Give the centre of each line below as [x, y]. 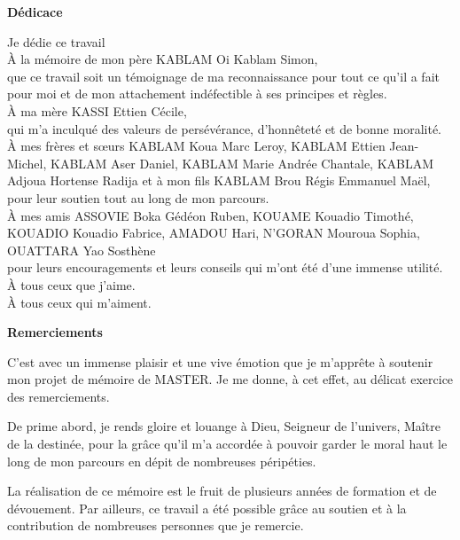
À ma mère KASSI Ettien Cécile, [97, 110]
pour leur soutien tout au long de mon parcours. [138, 197]
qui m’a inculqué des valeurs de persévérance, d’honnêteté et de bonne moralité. [224, 128]
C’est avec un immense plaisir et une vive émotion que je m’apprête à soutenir [220, 361]
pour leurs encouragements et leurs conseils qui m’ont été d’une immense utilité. [225, 267]
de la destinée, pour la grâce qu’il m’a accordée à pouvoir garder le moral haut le [227, 444]
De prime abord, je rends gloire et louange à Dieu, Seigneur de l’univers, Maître [224, 426]
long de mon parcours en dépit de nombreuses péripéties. [162, 461]
